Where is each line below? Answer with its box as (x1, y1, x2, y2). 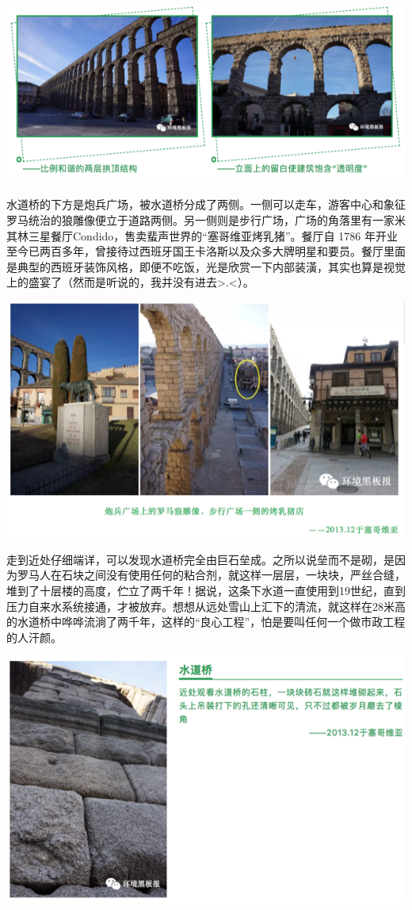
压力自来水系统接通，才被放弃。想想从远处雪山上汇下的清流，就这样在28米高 (6, 597, 406, 614)
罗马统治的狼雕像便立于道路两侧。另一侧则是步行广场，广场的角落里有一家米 (6, 211, 406, 228)
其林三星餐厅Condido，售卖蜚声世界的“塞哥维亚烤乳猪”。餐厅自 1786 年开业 (6, 227, 398, 244)
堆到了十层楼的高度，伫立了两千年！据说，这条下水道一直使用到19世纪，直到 (6, 582, 406, 599)
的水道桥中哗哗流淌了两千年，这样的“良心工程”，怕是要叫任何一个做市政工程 (6, 613, 406, 630)
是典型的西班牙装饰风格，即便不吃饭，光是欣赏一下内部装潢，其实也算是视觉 (6, 258, 406, 275)
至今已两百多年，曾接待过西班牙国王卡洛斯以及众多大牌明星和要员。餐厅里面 (6, 243, 406, 259)
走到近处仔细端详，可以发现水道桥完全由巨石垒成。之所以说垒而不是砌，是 (6, 551, 395, 567)
